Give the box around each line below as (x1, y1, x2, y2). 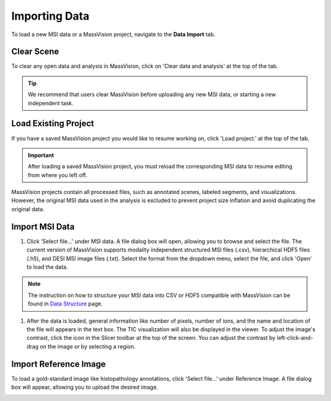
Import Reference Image (11, 359, 106, 369)
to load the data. (26, 263, 69, 271)
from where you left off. (28, 171, 88, 179)
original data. (11, 205, 45, 212)
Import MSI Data (11, 221, 75, 232)
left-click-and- (276, 334, 313, 342)
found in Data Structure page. (28, 300, 103, 307)
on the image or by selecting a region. (40, 343, 136, 350)
